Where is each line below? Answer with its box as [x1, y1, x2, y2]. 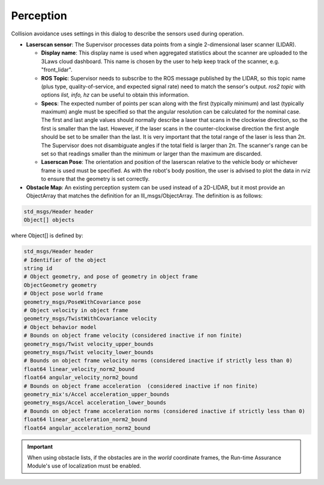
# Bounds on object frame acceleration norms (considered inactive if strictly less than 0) [23, 408, 305, 414]
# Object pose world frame [23, 290, 103, 297]
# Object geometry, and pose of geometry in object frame [23, 273, 198, 280]
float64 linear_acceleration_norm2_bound [23, 416, 148, 423]
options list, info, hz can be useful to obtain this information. [41, 91, 190, 98]
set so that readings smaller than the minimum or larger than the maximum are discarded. [41, 150, 262, 157]
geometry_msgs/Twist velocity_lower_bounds [23, 349, 154, 355]
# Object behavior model [23, 324, 97, 330]
